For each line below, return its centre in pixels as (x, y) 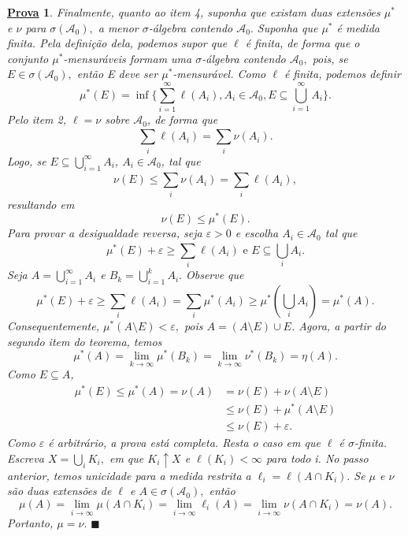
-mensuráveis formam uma (128, 58)
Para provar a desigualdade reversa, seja (105, 233)
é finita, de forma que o (302, 43)
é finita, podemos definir (342, 74)
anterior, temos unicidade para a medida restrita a (129, 475)
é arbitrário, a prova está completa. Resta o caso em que (184, 443)
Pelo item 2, (37, 119)
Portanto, (30, 523)
